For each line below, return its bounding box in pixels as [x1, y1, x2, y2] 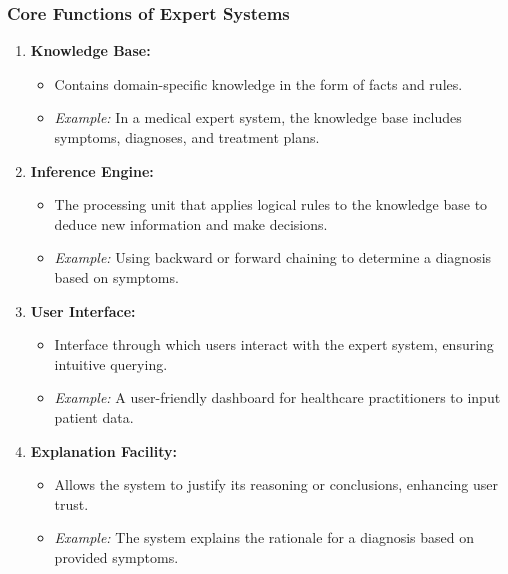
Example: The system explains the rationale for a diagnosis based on [54, 527, 475, 548]
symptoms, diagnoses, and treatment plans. [54, 127, 320, 147]
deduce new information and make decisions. [54, 213, 328, 234]
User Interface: [30, 300, 136, 321]
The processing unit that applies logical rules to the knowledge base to [54, 194, 488, 215]
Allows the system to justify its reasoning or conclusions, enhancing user [54, 474, 498, 495]
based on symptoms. [54, 266, 179, 287]
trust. [54, 493, 89, 514]
